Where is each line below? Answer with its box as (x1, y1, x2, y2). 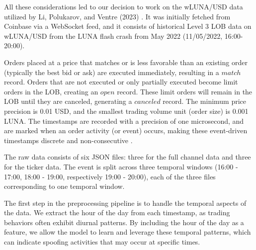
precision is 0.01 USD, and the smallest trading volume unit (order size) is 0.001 (4, 105, 249, 116)
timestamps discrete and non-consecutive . (4, 135, 133, 145)
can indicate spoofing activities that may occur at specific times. (4, 237, 200, 247)
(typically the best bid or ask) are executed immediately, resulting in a (4, 67, 219, 77)
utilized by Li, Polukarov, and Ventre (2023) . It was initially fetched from (4, 11, 231, 21)
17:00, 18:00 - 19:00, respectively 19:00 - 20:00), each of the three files (4, 171, 216, 181)
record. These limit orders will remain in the (117, 86, 253, 96)
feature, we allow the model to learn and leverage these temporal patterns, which (4, 227, 251, 237)
